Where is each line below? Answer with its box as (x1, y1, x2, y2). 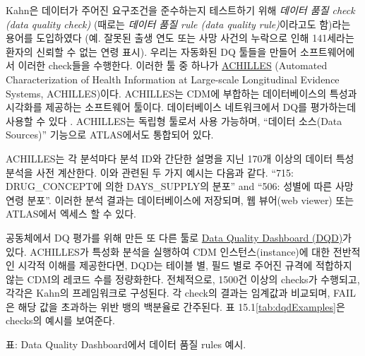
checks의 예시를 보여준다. (6, 313, 115, 328)
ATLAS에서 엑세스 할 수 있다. (6, 206, 136, 221)
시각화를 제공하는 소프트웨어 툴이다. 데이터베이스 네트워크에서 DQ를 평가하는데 (6, 100, 357, 114)
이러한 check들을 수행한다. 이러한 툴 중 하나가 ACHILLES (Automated (18, 58, 328, 73)
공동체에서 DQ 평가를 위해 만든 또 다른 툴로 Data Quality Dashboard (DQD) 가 (6, 230, 352, 244)
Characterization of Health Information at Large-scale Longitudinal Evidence (6, 71, 340, 86)
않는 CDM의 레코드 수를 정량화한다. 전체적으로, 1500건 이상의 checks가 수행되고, (6, 271, 360, 286)
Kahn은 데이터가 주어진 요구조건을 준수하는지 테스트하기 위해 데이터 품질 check (6, 3, 355, 17)
